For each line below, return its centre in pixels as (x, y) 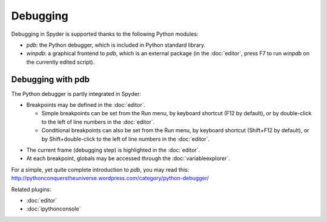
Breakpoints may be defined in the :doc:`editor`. (86, 105)
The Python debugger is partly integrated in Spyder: (76, 93)
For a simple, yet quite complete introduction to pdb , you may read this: (100, 169)
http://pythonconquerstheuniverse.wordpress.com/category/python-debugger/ (110, 178)
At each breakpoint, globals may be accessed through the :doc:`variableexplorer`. (128, 158)
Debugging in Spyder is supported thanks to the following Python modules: (105, 34)
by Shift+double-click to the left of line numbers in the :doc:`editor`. (126, 139)
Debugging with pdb (51, 79)
